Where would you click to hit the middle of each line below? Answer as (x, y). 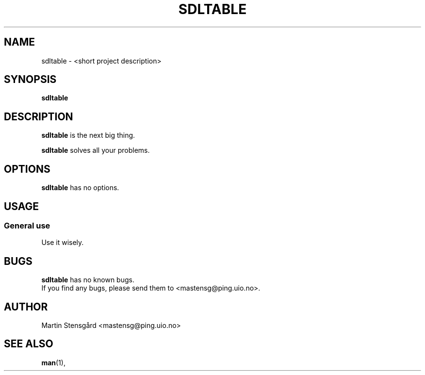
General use (27, 225)
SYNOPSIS (30, 80)
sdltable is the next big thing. (88, 135)
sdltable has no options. (80, 188)
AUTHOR (26, 307)
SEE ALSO (29, 344)
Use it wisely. (63, 243)
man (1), (53, 362)
